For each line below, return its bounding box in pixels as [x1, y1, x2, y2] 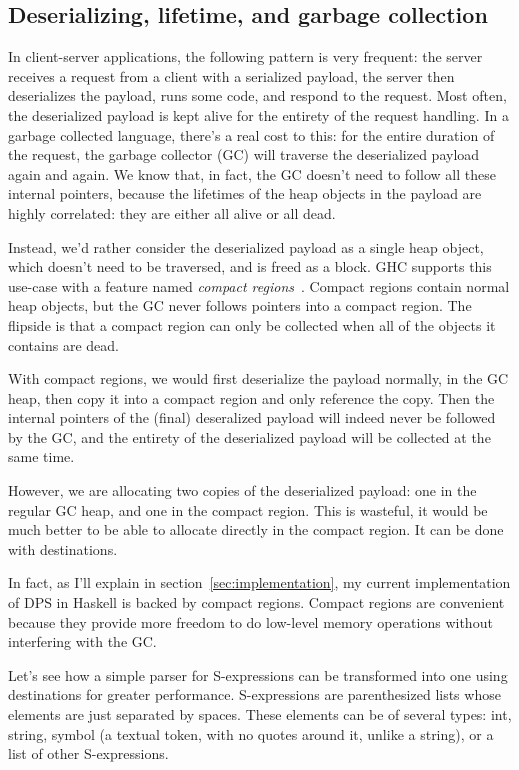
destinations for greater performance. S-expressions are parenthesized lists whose [8, 684, 501, 705]
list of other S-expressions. [8, 743, 169, 764]
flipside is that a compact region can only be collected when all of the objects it [8, 314, 496, 335]
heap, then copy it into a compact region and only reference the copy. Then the [8, 387, 495, 408]
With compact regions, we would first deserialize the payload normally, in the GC [8, 368, 509, 389]
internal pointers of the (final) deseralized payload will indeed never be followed [8, 407, 496, 428]
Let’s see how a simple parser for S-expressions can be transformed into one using [8, 664, 508, 685]
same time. [8, 446, 75, 467]
